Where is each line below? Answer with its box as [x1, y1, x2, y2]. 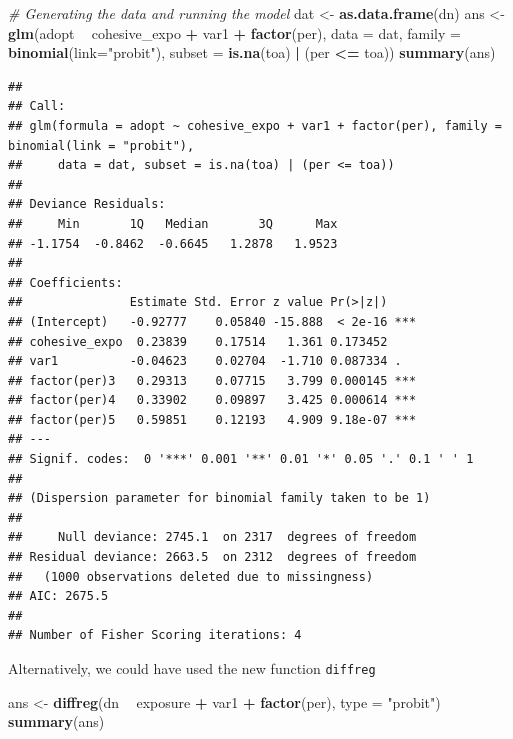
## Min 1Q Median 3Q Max [8, 216, 338, 231]
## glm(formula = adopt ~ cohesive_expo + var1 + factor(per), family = [8, 118, 502, 133]
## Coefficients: [8, 275, 123, 290]
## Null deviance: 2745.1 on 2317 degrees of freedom [8, 530, 417, 545]
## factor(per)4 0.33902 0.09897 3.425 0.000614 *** [8, 393, 417, 408]
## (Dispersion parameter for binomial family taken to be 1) [8, 491, 431, 506]
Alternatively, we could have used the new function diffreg [8, 658, 376, 678]
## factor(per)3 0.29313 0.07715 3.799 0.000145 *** [8, 373, 417, 388]
